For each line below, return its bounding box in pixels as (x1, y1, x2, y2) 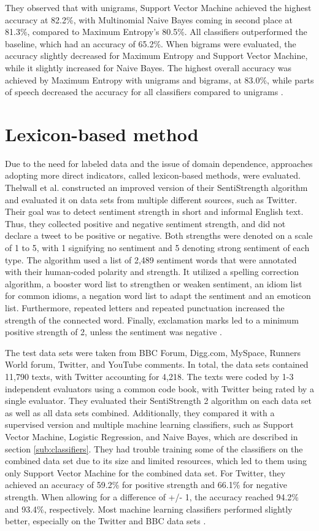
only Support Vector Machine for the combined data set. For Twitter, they (5, 466, 286, 479)
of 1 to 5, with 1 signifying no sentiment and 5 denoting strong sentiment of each (5, 241, 310, 254)
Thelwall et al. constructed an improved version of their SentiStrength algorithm (5, 181, 308, 194)
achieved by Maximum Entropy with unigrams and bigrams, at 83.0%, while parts (5, 73, 314, 86)
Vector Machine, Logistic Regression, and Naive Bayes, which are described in (5, 430, 298, 443)
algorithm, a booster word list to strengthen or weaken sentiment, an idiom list (5, 277, 302, 290)
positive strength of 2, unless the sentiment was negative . (5, 325, 222, 338)
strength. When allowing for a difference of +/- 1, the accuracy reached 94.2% (5, 490, 299, 503)
